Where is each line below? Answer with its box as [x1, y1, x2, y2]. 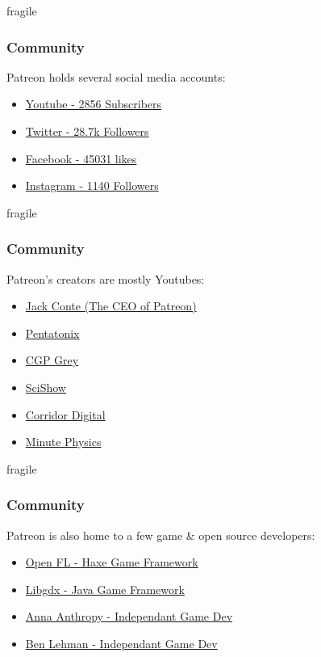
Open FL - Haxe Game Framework [25, 554, 198, 571]
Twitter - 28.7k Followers [25, 123, 149, 139]
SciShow [25, 378, 66, 395]
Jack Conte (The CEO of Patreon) [25, 297, 197, 314]
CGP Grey [25, 352, 79, 369]
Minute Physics [25, 433, 102, 450]
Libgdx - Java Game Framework [25, 580, 185, 597]
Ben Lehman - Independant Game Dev [25, 634, 218, 651]
